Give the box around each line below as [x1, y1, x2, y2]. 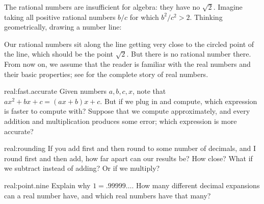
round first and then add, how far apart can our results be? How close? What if [4, 152, 253, 163]
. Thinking [190, 11, 223, 22]
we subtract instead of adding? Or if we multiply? [4, 163, 160, 173]
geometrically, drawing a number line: [4, 21, 122, 32]
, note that [132, 86, 166, 96]
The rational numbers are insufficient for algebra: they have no [4, 2, 200, 12]
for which [129, 11, 159, 22]
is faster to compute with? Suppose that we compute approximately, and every [4, 106, 250, 116]
